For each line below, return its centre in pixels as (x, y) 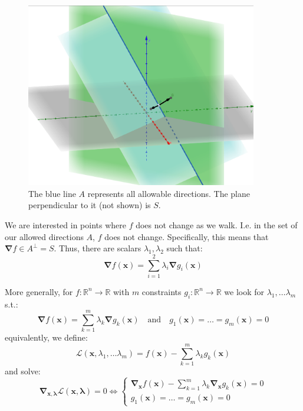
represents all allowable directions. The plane (169, 193)
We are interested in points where (65, 224)
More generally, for (39, 291)
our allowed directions (44, 236)
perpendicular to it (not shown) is (90, 205)
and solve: (23, 371)
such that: (185, 248)
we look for (244, 291)
